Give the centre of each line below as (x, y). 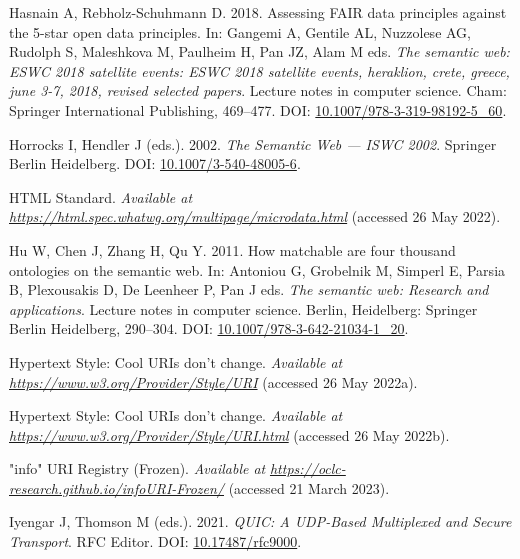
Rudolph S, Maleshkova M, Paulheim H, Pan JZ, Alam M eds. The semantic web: (259, 51)
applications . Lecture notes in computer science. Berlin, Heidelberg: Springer (243, 308)
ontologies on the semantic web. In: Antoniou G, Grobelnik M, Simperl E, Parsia (257, 269)
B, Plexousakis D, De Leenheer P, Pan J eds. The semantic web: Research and (249, 289)
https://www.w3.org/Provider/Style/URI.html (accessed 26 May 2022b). (229, 434)
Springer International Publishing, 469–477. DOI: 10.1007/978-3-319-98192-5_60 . (258, 109)
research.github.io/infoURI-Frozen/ (116, 487)
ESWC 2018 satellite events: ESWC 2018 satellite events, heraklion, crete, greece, (259, 70)
